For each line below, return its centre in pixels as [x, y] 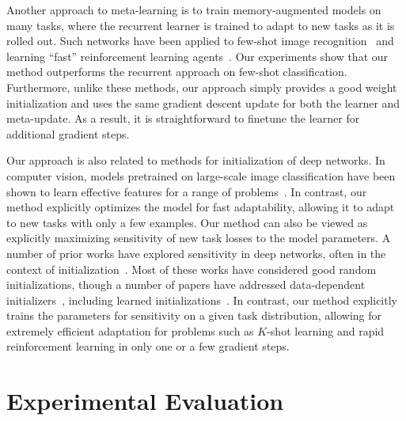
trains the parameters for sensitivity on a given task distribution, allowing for [194, 315]
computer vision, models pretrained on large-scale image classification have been [201, 175]
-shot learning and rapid [326, 330]
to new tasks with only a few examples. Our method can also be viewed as [187, 222]
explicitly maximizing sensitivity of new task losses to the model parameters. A [199, 238]
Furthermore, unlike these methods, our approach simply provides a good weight [202, 87]
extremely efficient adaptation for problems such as [130, 330]
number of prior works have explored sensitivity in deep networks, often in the [196, 253]
